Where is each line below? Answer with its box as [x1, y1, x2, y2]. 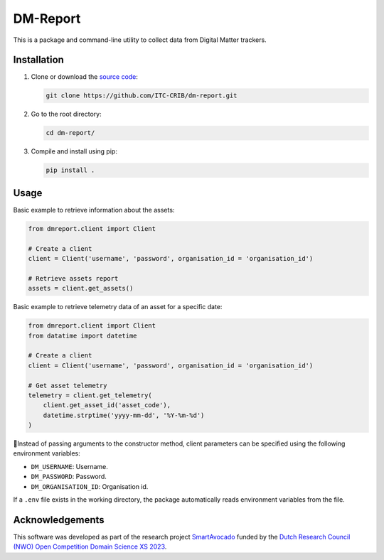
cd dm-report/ [46, 129, 95, 137]
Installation [13, 54, 64, 66]
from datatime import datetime [28, 331, 138, 340]
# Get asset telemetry [28, 381, 107, 389]
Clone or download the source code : [31, 72, 139, 81]
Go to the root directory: [31, 110, 102, 119]
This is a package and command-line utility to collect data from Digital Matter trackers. [13, 36, 267, 44]
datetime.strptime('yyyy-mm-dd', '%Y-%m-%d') [43, 411, 205, 419]
